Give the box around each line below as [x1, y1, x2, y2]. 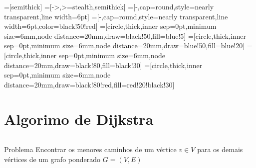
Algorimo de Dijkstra [4, 108, 154, 129]
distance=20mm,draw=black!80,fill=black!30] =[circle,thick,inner [4, 60, 203, 70]
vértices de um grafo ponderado [4, 154, 101, 165]
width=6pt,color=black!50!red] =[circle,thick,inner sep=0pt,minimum [4, 21, 217, 31]
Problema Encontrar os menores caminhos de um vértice [4, 144, 177, 155]
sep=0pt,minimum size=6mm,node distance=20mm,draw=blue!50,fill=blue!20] [4, 40, 245, 51]
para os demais [197, 144, 243, 155]
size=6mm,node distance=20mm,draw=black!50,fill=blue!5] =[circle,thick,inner [4, 30, 246, 41]
